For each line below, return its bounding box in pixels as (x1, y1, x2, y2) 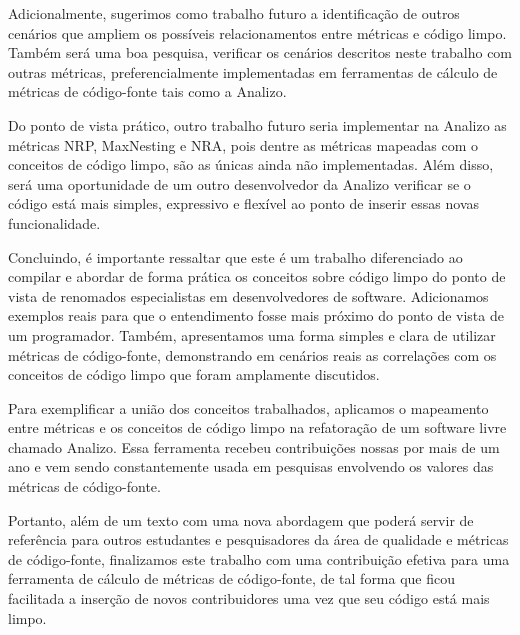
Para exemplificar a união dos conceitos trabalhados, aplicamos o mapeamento (8, 397, 489, 418)
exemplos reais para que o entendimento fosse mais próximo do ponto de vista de (8, 305, 504, 326)
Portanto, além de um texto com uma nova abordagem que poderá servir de (8, 509, 474, 530)
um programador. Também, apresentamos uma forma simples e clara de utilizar (8, 324, 496, 345)
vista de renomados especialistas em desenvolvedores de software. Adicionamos (8, 285, 489, 306)
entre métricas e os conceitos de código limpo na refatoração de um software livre (8, 417, 507, 438)
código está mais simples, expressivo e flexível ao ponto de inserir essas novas (8, 193, 480, 214)
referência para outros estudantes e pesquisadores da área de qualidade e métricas (8, 529, 509, 550)
